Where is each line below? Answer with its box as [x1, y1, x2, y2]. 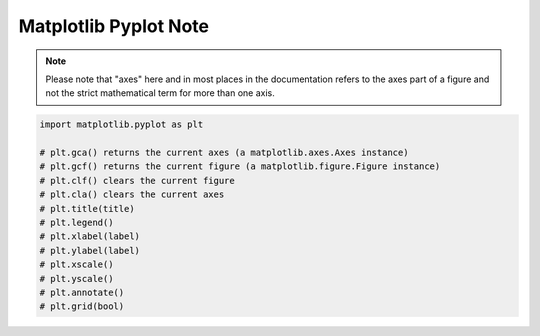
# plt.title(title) [39, 203, 135, 214]
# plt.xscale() [39, 259, 114, 270]
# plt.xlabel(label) [39, 231, 140, 242]
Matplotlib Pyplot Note [18, 15, 210, 37]
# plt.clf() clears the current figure [39, 175, 235, 186]
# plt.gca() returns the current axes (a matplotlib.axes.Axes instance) [39, 147, 409, 159]
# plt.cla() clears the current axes [39, 189, 225, 200]
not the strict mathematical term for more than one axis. [45, 87, 275, 99]
